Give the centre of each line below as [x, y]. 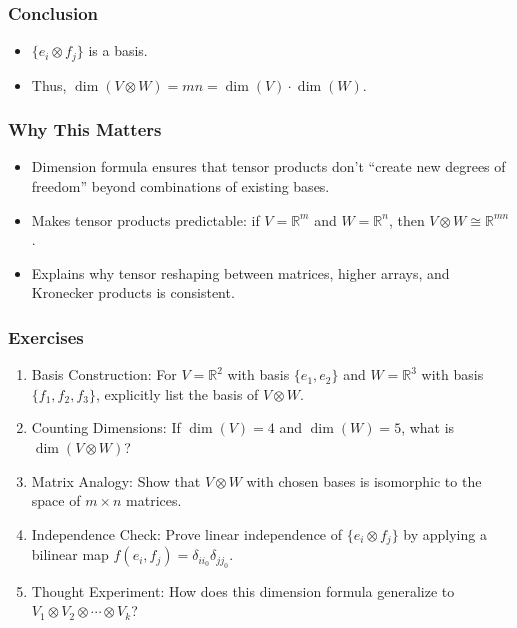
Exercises [46, 336]
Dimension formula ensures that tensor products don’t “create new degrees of [268, 166]
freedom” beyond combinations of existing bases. [180, 186]
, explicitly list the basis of [177, 393]
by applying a [445, 533]
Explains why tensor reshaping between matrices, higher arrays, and [240, 272]
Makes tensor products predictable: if [145, 219]
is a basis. [118, 50]
